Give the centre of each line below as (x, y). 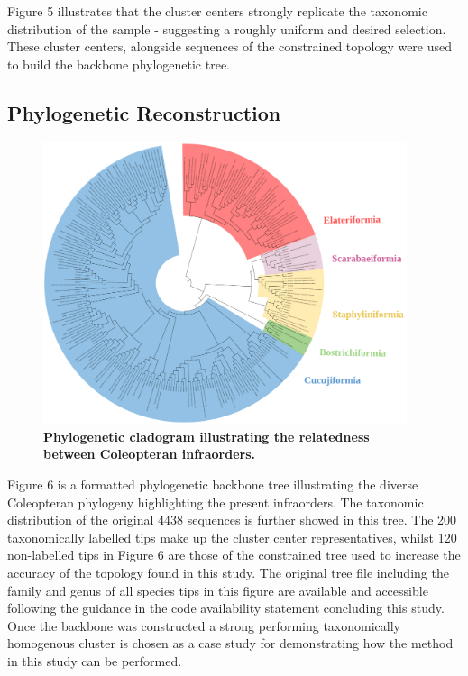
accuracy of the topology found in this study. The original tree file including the (228, 573)
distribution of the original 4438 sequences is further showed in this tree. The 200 (232, 520)
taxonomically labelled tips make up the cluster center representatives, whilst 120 (232, 537)
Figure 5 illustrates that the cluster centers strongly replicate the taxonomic (217, 11)
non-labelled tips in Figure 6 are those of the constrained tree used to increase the (234, 555)
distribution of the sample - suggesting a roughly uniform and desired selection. (227, 28)
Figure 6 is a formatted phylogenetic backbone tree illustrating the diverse (213, 484)
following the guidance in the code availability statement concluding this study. (226, 608)
